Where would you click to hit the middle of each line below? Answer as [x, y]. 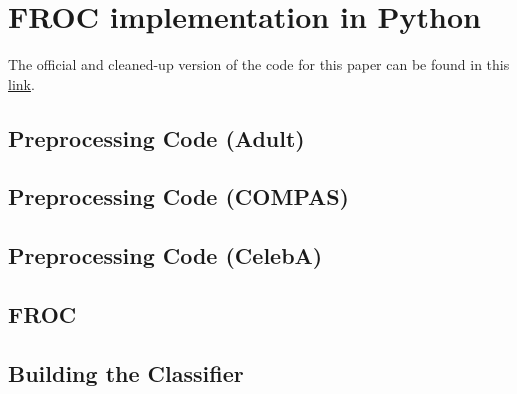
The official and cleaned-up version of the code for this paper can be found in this [259, 64]
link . [21, 83]
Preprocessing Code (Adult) [156, 137]
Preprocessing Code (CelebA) [165, 255]
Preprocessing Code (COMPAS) [178, 196]
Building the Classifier [126, 372]
